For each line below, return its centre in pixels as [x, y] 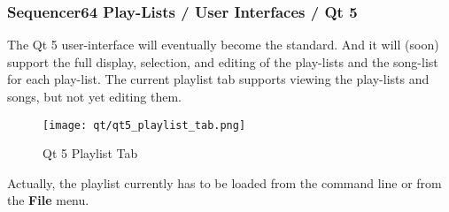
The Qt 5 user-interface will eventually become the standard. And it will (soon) [223, 45]
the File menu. [48, 200]
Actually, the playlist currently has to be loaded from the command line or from [224, 182]
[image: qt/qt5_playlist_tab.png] [144, 125]
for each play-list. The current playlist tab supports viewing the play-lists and [218, 79]
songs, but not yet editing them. [94, 96]
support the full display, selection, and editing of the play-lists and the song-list [223, 61]
